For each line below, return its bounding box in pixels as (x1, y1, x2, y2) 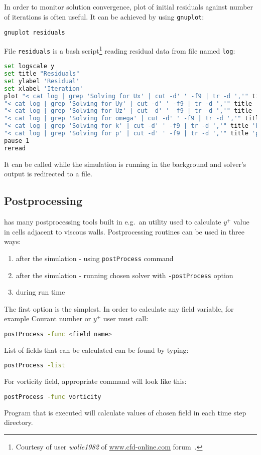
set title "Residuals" (4, 70, 80, 78)
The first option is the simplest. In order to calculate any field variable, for (4, 303, 234, 314)
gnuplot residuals (4, 29, 65, 37)
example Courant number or (4, 313, 91, 324)
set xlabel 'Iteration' (4, 85, 83, 92)
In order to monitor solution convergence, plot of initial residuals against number (4, 2, 253, 12)
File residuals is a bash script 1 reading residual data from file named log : (4, 44, 235, 56)
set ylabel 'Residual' (4, 77, 80, 85)
